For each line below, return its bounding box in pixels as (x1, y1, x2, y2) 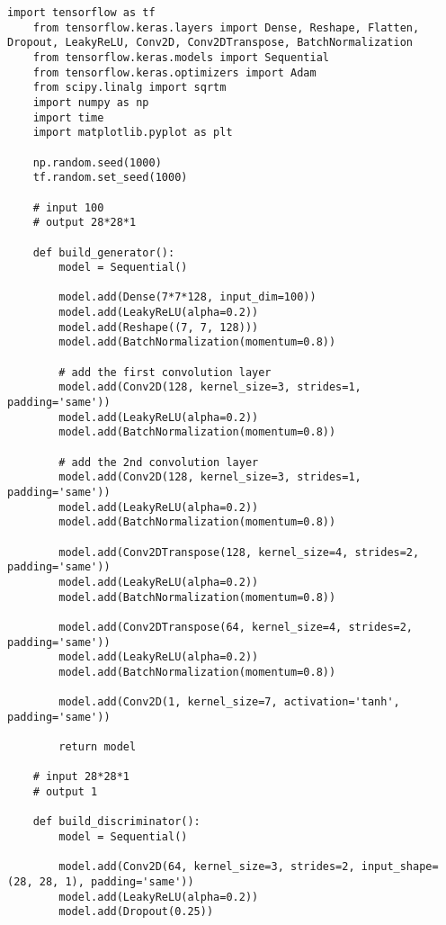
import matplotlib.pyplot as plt (32, 126, 233, 139)
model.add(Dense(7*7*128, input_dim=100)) (58, 291, 317, 304)
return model (58, 741, 137, 754)
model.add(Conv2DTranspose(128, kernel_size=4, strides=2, (58, 545, 420, 559)
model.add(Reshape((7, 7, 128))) (58, 320, 259, 334)
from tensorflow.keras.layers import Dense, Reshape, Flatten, (32, 21, 420, 34)
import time (32, 111, 104, 124)
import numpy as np (32, 95, 149, 109)
